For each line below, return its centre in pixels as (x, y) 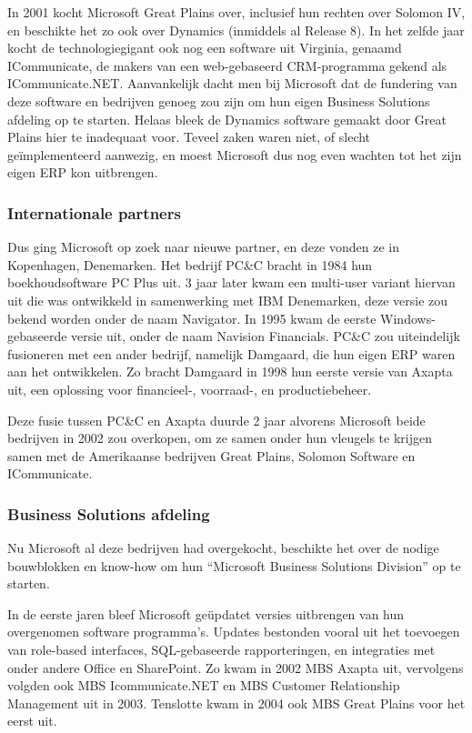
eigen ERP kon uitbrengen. (83, 172)
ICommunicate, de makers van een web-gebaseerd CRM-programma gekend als (227, 65)
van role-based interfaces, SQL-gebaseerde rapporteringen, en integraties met (221, 650)
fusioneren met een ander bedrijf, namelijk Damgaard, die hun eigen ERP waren (231, 353)
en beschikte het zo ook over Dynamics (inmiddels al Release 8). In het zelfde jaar (236, 30)
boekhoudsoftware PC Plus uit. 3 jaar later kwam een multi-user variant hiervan (231, 282)
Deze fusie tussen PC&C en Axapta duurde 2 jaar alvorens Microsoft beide (216, 420)
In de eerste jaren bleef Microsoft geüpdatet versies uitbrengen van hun (206, 613)
